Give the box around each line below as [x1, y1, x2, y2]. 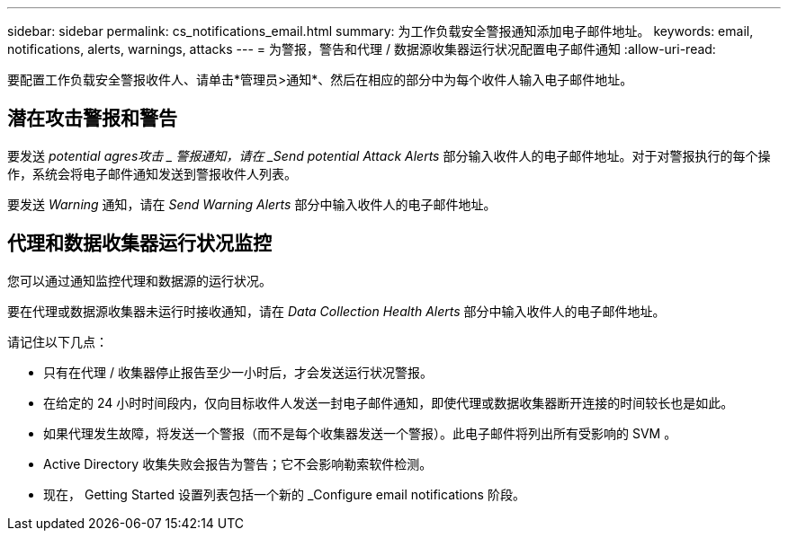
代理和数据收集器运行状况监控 [7, 232, 272, 255]
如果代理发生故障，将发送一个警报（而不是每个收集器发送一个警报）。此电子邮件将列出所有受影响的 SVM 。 [43, 425, 677, 441]
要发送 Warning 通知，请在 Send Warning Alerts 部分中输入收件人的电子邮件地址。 [7, 196, 497, 212]
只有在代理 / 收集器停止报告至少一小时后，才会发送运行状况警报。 [43, 364, 433, 380]
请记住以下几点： [7, 333, 108, 349]
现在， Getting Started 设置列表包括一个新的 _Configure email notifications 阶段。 [43, 486, 525, 502]
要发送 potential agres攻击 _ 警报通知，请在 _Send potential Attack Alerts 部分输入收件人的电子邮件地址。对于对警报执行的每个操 [7, 147, 771, 163]
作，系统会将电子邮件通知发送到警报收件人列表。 [7, 165, 297, 181]
